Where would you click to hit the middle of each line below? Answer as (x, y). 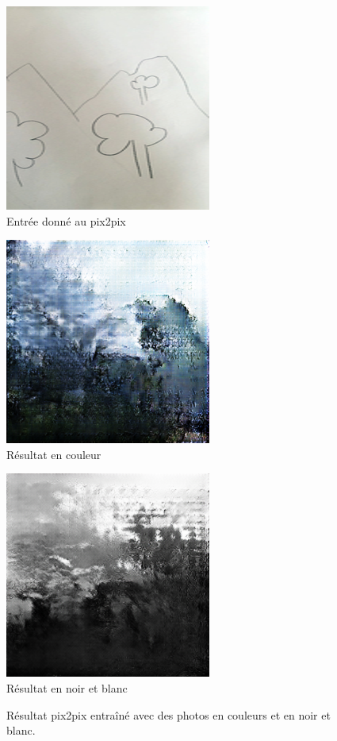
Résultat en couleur (54, 454)
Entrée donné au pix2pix (66, 220)
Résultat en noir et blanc (67, 687)
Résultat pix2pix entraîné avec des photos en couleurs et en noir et (168, 714)
